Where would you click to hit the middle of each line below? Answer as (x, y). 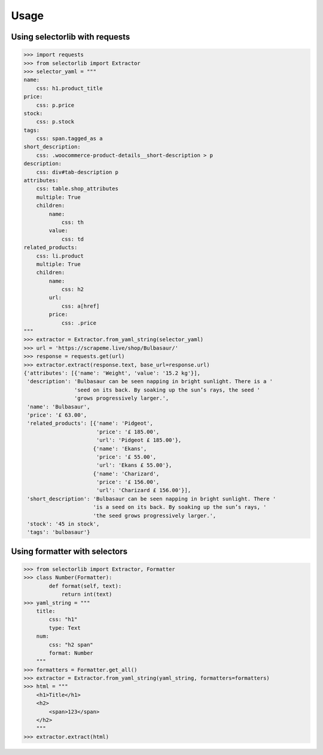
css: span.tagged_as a (69, 139)
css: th (72, 222)
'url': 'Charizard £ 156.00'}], (144, 490)
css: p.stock (55, 122)
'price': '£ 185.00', (128, 432)
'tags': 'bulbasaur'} (59, 532)
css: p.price (55, 105)
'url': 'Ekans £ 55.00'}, (134, 465)
